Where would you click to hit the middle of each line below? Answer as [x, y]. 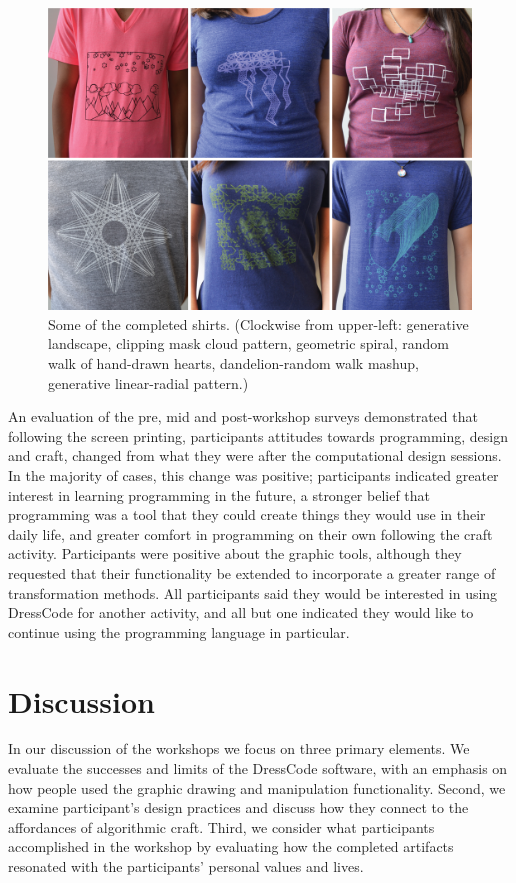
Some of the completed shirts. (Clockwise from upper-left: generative [258, 323]
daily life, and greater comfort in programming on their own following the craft [250, 533]
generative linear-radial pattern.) [148, 382]
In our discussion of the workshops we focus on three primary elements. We [239, 748]
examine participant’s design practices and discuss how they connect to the [238, 807]
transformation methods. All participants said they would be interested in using [253, 592]
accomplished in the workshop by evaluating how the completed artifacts [231, 846]
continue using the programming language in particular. [179, 631]
